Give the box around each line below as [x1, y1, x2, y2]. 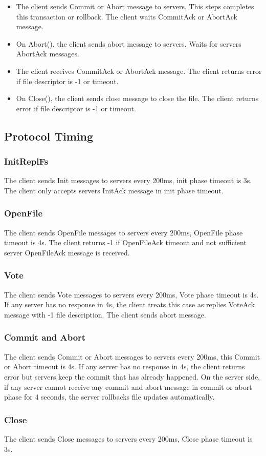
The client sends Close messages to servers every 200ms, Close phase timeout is [4, 433, 253, 444]
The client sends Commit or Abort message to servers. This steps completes [16, 1, 254, 11]
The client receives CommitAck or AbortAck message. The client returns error [16, 65, 262, 76]
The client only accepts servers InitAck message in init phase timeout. [4, 185, 224, 195]
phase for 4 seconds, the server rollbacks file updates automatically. [4, 391, 215, 402]
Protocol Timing [4, 128, 94, 144]
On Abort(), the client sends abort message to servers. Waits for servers [16, 38, 241, 49]
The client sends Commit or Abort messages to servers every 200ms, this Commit [4, 351, 260, 362]
